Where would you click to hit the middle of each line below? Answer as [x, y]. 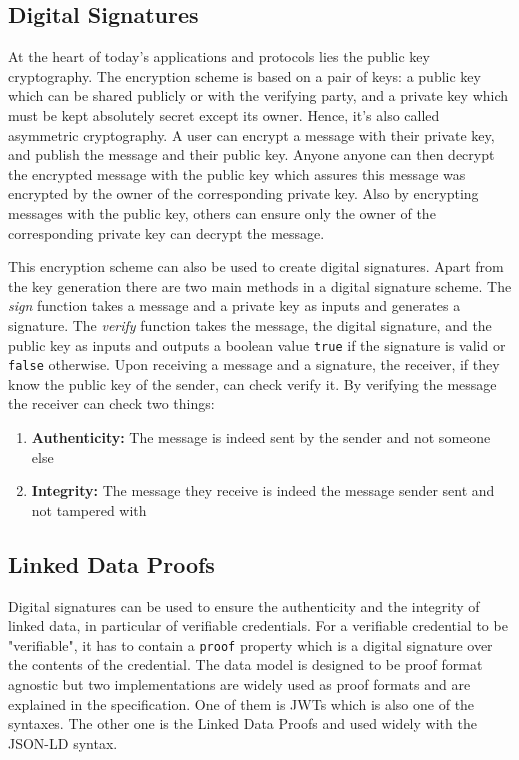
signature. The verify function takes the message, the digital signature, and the [250, 324]
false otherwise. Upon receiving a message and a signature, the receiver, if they [254, 364]
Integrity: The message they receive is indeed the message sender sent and [263, 490]
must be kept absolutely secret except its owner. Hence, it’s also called [224, 114]
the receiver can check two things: [111, 403]
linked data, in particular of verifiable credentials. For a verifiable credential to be [258, 625]
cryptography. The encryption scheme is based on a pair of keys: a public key [244, 75]
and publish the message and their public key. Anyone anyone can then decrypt [251, 154]
